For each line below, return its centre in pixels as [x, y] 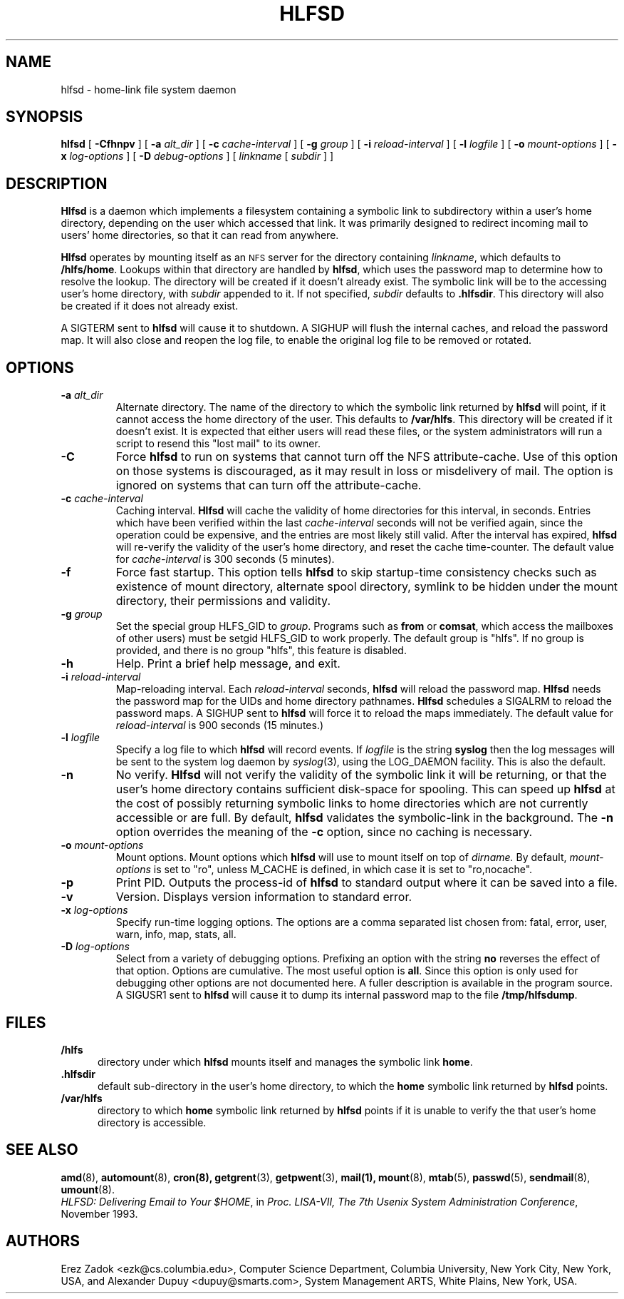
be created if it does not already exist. [150, 306]
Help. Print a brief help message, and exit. [228, 664]
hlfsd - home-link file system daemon [149, 89]
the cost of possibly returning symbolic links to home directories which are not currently [352, 804]
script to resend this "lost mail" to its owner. [218, 444]
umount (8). [88, 1189]
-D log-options [95, 947]
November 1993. [99, 1213]
